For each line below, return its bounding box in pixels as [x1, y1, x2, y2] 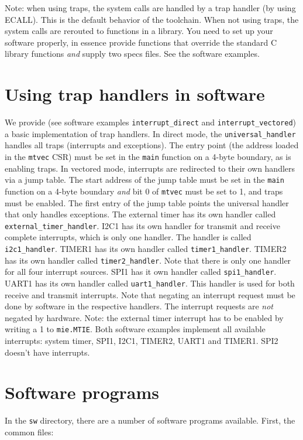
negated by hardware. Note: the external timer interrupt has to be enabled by [5, 311, 284, 323]
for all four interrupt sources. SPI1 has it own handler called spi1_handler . [5, 265, 277, 278]
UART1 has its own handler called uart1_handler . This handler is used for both [5, 277, 295, 289]
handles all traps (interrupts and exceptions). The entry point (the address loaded [5, 139, 299, 151]
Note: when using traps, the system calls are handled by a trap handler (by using [5, 2, 296, 13]
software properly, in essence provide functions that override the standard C [5, 36, 277, 48]
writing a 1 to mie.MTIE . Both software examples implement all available [5, 323, 266, 335]
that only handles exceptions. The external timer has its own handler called [5, 208, 276, 220]
